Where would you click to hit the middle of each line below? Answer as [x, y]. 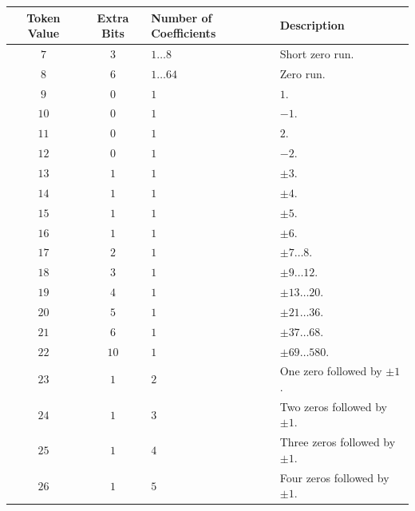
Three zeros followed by [338, 442]
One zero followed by [331, 371]
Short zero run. [317, 53]
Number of [182, 17]
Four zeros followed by [334, 477]
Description [312, 25]
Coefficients [184, 33]
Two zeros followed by [333, 406]
